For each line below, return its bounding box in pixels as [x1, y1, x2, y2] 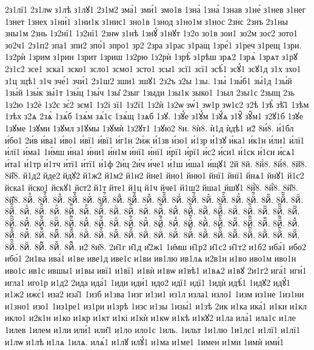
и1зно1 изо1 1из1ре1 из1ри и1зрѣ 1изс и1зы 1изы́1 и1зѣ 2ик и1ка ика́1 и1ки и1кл [5, 299, 307, 312]
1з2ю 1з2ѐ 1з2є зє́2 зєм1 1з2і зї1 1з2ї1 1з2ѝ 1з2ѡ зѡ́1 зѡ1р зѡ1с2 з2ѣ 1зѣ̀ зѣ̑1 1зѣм [5, 97, 309, 110]
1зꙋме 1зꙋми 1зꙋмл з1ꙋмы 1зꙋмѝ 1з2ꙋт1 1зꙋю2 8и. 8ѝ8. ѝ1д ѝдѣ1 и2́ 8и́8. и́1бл [5, 121, 294, 134]
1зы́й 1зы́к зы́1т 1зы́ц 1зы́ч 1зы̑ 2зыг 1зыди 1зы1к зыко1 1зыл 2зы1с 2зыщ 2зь [5, 86, 295, 99]
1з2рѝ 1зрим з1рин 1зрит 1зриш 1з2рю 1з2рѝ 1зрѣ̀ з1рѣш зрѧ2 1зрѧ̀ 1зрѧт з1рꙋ [5, 50, 298, 63]
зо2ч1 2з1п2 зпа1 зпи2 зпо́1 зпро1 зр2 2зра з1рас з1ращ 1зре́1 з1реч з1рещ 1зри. [5, 38, 302, 51]
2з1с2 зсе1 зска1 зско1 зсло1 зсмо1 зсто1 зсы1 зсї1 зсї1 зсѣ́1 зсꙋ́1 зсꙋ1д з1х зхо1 [5, 62, 301, 74]
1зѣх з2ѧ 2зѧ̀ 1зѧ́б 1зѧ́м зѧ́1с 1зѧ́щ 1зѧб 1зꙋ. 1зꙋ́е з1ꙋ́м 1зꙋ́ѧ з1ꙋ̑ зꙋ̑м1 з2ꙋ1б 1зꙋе [5, 110, 303, 122]
